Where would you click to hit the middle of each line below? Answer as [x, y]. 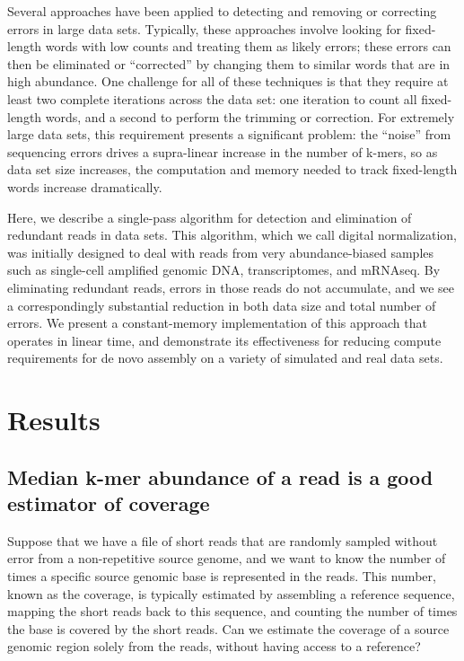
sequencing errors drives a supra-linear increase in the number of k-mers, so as [223, 151]
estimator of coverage [109, 503]
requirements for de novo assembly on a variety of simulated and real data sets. [225, 358]
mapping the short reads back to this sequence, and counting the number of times [232, 611]
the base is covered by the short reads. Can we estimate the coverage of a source [228, 628]
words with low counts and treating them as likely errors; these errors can [248, 46]
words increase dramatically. [85, 186]
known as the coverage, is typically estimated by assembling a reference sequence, [231, 593]
